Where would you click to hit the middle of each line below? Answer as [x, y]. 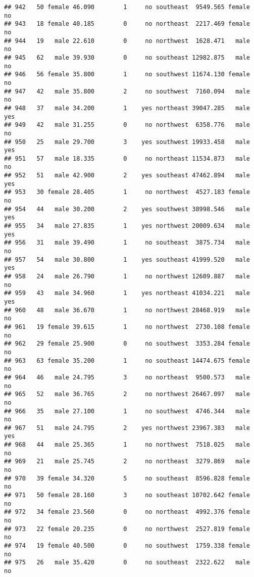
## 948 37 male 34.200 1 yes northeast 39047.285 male [127, 108]
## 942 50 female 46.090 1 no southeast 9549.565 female [127, 7]
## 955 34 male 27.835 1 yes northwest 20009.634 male [127, 226]
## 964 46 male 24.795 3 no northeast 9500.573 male [127, 377]
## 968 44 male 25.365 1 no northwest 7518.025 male [127, 445]
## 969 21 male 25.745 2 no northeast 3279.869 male [127, 462]
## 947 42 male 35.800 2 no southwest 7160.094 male [127, 91]
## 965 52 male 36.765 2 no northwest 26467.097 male [127, 394]
